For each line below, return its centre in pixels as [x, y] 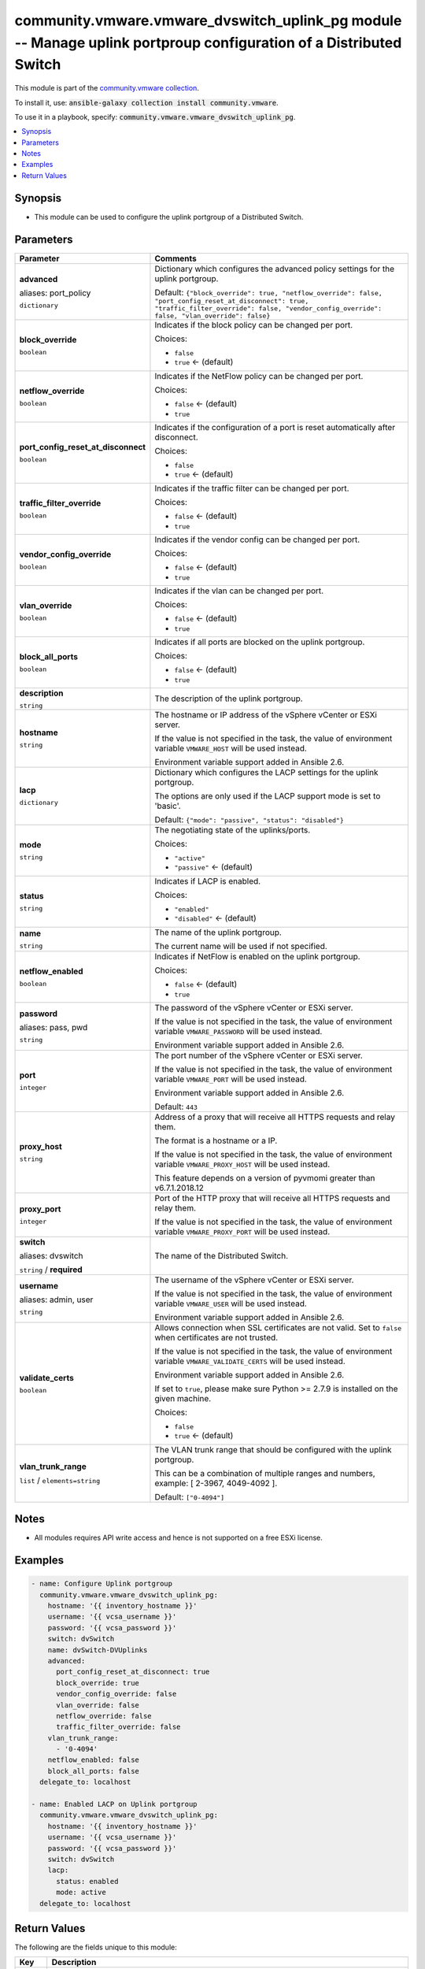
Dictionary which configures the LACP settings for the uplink [266, 772]
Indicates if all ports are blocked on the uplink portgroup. [260, 642]
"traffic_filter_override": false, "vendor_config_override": [268, 308]
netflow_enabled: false [93, 1760]
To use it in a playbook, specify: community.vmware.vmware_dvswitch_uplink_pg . [155, 117]
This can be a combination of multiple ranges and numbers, [265, 1473]
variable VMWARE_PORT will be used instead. [231, 1079]
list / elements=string [60, 1480]
